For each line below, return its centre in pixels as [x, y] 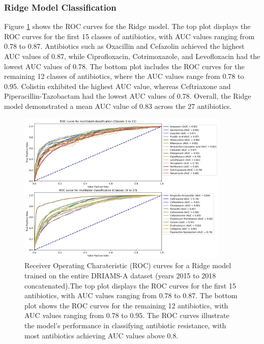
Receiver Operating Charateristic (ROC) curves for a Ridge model [128, 265]
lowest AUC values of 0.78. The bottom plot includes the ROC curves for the [124, 66]
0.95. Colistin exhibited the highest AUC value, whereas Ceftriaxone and [118, 86]
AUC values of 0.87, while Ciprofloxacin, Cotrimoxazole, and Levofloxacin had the [132, 56]
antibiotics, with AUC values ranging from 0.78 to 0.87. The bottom [131, 295]
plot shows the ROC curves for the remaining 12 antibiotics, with [126, 305]
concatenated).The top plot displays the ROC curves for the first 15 [130, 285]
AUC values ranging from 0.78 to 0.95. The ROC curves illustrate [127, 315]
